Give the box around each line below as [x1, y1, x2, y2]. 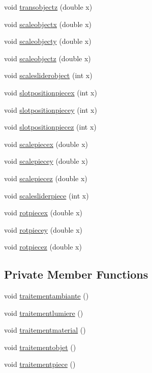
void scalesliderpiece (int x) [4, 190, 89, 201]
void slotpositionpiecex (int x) [4, 87, 97, 97]
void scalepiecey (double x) [4, 156, 88, 166]
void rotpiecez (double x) [4, 241, 82, 252]
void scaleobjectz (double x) [4, 53, 91, 63]
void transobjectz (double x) [4, 2, 93, 12]
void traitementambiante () [4, 290, 89, 301]
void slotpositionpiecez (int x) [4, 121, 97, 132]
